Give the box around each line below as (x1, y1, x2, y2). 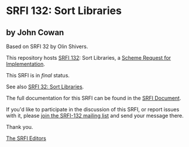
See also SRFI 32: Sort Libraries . (6, 83, 84, 90)
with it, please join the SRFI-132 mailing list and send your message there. (6, 112, 184, 119)
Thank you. (6, 124, 33, 130)
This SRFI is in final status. (6, 72, 70, 78)
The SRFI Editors (6, 135, 47, 142)
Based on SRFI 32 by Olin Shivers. (6, 43, 88, 50)
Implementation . (6, 60, 46, 67)
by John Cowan (6, 28, 64, 37)
